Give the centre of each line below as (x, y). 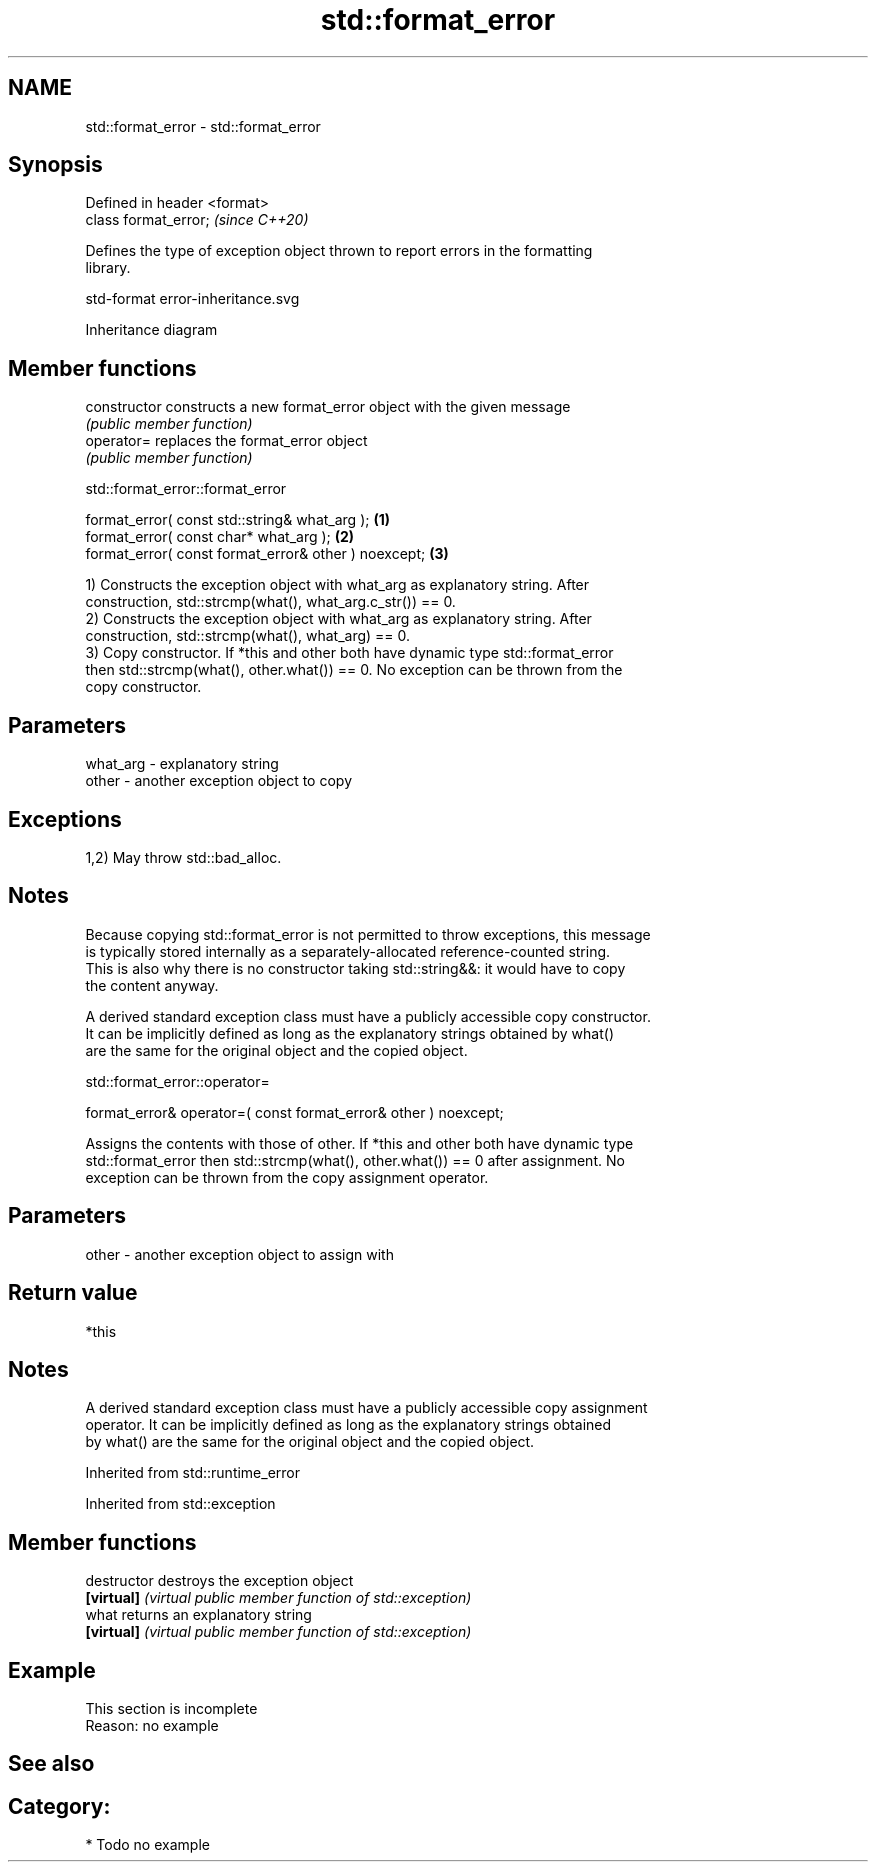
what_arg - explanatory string (182, 764)
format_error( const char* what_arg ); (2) (220, 537)
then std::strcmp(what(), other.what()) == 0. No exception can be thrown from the (354, 670)
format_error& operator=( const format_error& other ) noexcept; (294, 1112)
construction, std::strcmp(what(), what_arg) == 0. (248, 636)
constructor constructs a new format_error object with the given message (328, 407)
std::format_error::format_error (186, 489)
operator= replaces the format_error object (226, 441)
